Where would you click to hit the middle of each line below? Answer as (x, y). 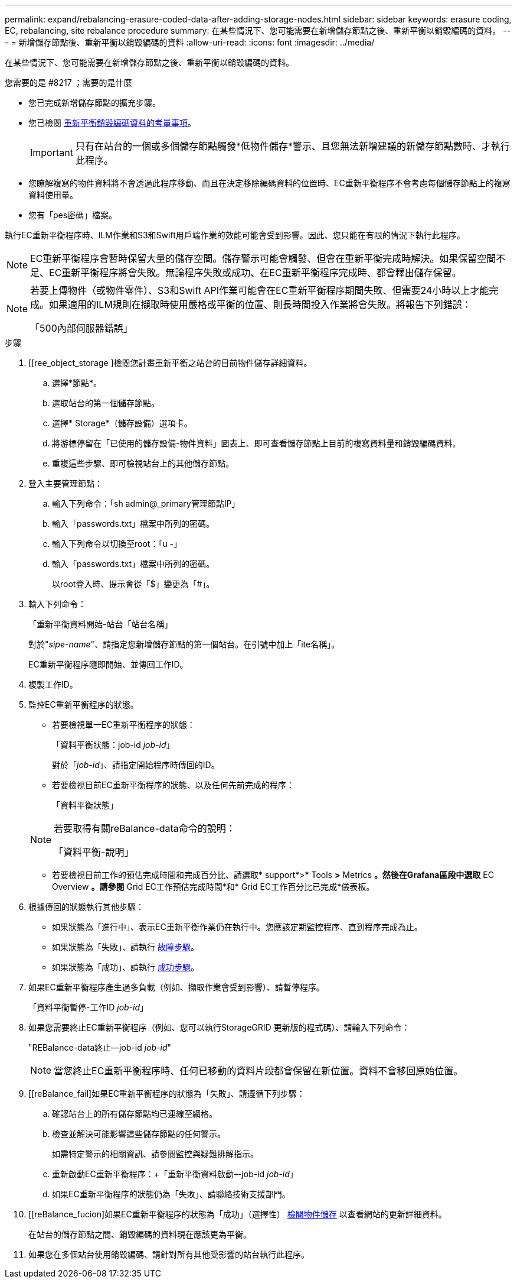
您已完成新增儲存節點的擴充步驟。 (94, 103)
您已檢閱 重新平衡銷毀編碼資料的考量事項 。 (112, 123)
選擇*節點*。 (77, 383)
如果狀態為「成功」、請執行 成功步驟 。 (125, 967)
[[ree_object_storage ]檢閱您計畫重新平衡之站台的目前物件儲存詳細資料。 (170, 363)
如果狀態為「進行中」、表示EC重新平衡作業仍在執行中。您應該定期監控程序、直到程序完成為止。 (237, 927)
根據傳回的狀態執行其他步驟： (86, 907)
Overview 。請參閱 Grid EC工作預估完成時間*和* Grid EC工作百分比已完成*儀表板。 (213, 887)
